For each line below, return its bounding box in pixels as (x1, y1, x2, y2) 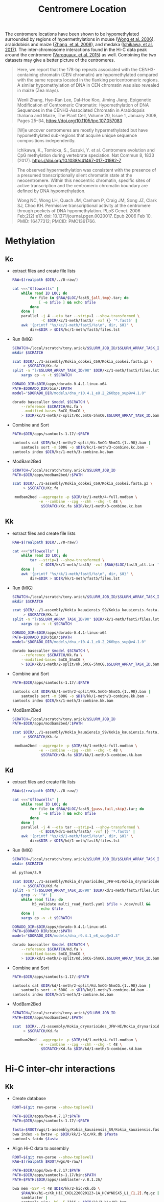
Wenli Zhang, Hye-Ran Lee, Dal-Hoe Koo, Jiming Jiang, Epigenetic (17, 97, 152, 103)
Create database (12, 1096, 46, 1102)
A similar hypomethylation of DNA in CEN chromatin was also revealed (17, 82, 159, 88)
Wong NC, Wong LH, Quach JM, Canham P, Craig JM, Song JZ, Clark (17, 198, 157, 203)
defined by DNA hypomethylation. (17, 188, 86, 194)
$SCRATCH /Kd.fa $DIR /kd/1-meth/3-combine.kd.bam (41, 1047, 142, 1052)
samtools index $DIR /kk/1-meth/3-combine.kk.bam (12, 698, 114, 703)
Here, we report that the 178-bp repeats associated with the (17, 67, 138, 73)
